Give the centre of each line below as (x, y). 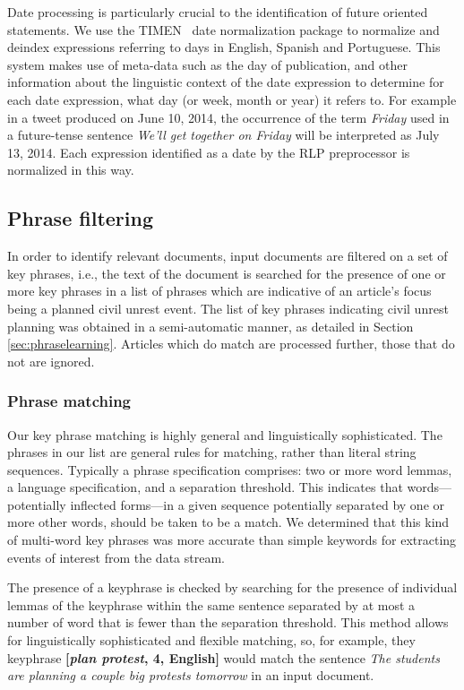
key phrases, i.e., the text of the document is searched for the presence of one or (227, 273)
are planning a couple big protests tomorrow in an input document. (191, 675)
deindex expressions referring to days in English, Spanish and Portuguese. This (224, 47)
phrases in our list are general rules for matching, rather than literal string (212, 452)
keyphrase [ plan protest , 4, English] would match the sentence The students (223, 657)
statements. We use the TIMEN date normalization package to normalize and (223, 29)
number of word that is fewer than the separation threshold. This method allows (228, 622)
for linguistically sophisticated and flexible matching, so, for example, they (211, 640)
